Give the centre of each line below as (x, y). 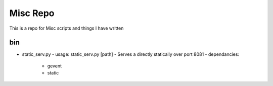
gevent (55, 66)
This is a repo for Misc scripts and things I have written (66, 28)
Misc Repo (32, 13)
